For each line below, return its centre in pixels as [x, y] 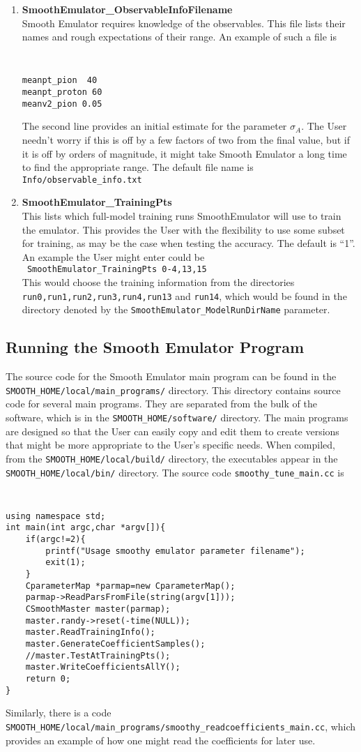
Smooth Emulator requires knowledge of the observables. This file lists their [184, 23]
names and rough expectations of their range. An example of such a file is [179, 37]
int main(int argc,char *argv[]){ [86, 528]
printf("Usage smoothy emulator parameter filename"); [175, 551]
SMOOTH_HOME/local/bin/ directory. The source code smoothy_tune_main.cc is [175, 472]
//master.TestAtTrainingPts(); [98, 655]
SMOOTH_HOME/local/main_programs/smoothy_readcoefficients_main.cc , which [181, 726]
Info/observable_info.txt [82, 180]
